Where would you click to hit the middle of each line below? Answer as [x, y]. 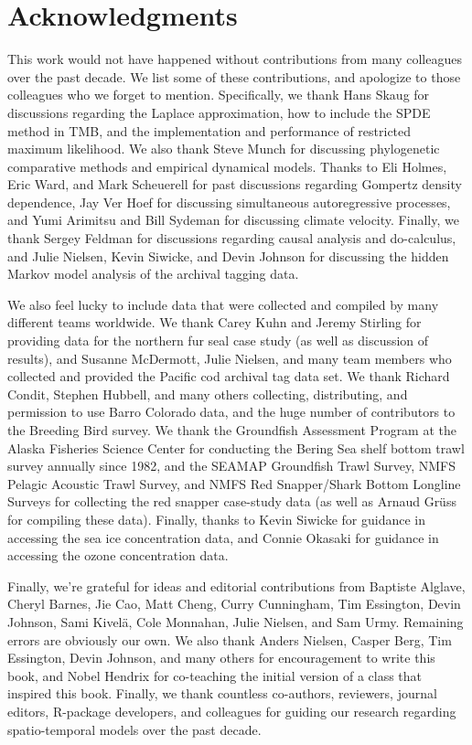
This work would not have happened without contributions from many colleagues [235, 59]
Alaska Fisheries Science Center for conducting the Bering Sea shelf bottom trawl [236, 447]
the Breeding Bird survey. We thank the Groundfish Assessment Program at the [232, 430]
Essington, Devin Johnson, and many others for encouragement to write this [221, 658]
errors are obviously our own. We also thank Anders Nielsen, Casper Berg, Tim [230, 639]
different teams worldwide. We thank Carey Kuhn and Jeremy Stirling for [215, 322]
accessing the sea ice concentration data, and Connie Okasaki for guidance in [223, 537]
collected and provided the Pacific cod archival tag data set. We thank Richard [229, 376]
